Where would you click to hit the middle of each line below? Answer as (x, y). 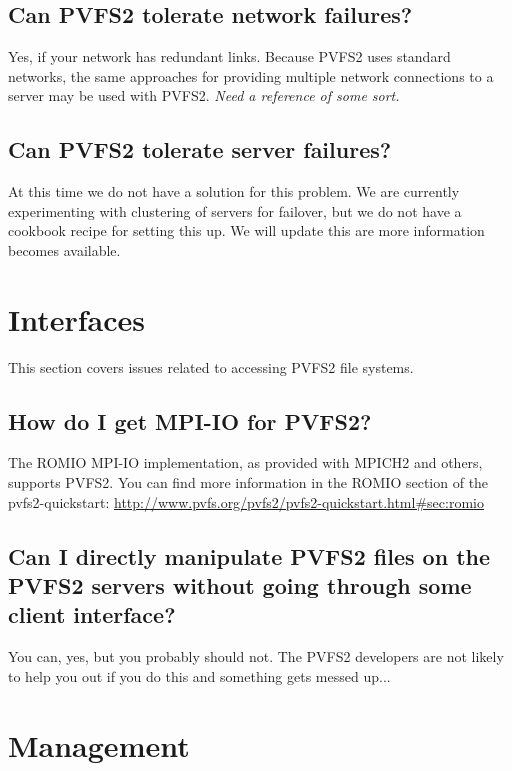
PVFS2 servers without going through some (240, 585)
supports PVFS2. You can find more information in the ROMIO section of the (248, 482)
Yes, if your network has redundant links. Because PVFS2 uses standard (229, 56)
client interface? (92, 614)
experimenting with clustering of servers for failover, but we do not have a (235, 210)
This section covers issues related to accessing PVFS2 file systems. (211, 366)
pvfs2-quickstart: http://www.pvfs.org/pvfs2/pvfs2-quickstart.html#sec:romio (246, 501)
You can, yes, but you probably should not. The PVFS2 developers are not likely (256, 656)
